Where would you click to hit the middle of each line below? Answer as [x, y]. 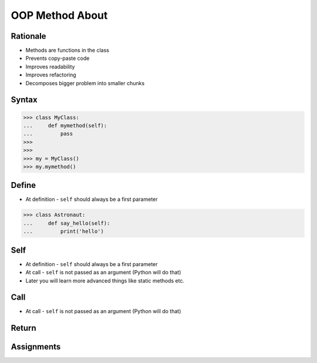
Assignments [36, 347]
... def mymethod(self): [65, 126]
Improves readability [50, 66]
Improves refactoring [51, 75]
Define [23, 185]
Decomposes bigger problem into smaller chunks [85, 83]
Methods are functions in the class [68, 51]
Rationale [28, 36]
